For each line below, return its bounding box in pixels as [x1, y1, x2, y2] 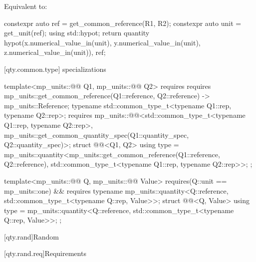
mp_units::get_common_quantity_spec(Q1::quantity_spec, [4, 129, 189, 140]
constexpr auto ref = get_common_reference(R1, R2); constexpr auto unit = [4, 17, 242, 28]
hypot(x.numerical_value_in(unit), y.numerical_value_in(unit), [4, 37, 201, 47]
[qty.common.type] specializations [4, 63, 106, 74]
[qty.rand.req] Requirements [4, 248, 86, 259]
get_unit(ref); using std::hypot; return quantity [4, 27, 150, 38]
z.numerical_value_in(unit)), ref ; [4, 47, 106, 57]
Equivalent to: [4, 1, 47, 11]
